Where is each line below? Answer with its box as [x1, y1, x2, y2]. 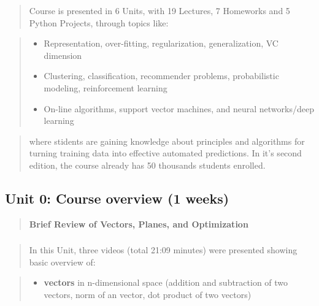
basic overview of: [29, 255, 96, 268]
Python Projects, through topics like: [29, 16, 169, 29]
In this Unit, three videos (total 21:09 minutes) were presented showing [29, 243, 298, 256]
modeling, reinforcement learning [44, 81, 167, 94]
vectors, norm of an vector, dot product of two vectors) [44, 288, 252, 301]
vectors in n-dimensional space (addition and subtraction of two [44, 276, 288, 289]
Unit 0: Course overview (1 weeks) [5, 188, 229, 207]
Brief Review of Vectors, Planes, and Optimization [29, 217, 248, 230]
